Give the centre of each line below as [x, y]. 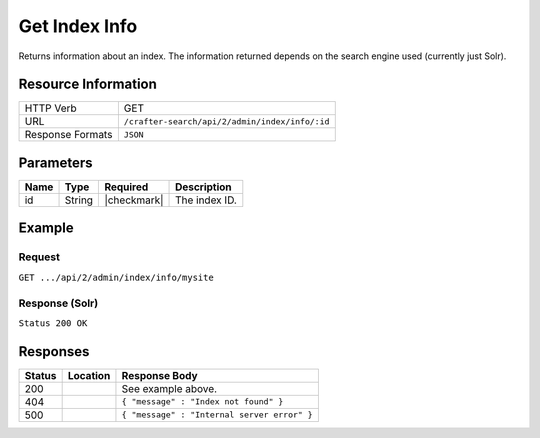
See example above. [169, 388]
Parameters [55, 162]
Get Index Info [78, 26]
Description [203, 187]
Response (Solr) [58, 303]
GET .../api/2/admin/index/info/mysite [116, 277]
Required [126, 187]
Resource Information [87, 84]
